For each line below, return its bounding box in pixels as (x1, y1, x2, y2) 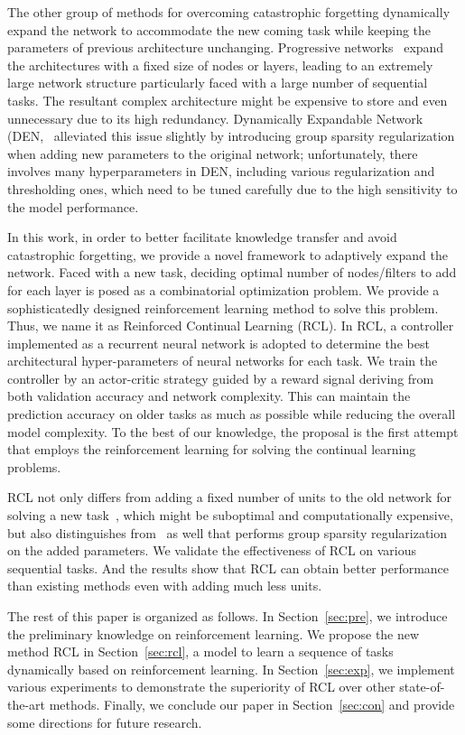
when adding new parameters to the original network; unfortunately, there (7, 144, 418, 163)
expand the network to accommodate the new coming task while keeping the (7, 20, 432, 39)
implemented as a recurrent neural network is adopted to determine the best (7, 333, 430, 352)
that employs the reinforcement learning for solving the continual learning (7, 440, 416, 459)
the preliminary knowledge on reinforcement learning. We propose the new (7, 624, 420, 643)
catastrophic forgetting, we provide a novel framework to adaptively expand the (7, 245, 448, 264)
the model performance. (7, 197, 139, 216)
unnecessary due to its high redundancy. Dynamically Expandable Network (7, 108, 423, 127)
